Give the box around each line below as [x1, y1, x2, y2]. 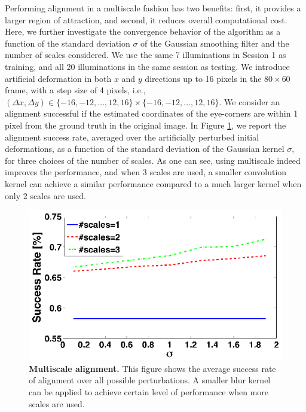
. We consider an [219, 95, 280, 108]
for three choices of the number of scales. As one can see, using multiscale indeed [5, 154, 301, 166]
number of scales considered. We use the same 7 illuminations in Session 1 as [5, 48, 286, 61]
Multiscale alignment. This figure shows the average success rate [29, 362, 276, 374]
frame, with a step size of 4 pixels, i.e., [5, 84, 146, 96]
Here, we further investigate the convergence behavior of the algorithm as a [5, 25, 281, 38]
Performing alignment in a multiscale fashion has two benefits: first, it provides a [5, 2, 301, 14]
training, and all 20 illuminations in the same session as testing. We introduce [5, 60, 290, 72]
